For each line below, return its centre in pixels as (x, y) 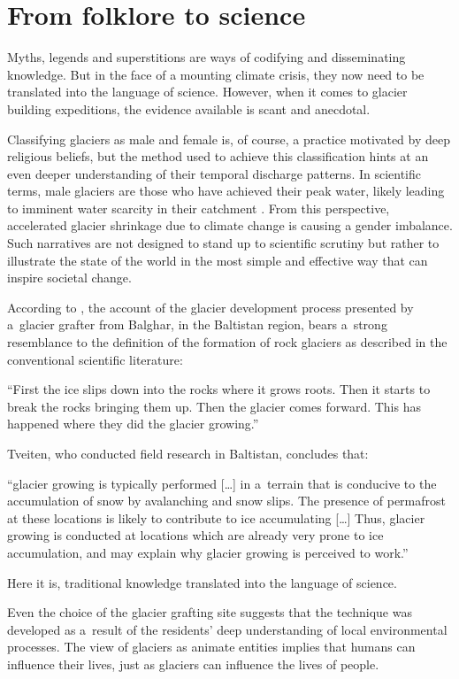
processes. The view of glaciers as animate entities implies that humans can (211, 647)
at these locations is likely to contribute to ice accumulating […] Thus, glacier (216, 517)
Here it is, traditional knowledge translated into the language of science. (202, 582)
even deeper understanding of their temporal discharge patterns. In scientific (214, 173)
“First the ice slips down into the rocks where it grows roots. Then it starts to (219, 389)
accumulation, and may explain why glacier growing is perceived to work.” (208, 552)
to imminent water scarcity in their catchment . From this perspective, (199, 208)
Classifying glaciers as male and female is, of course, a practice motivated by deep (229, 139)
